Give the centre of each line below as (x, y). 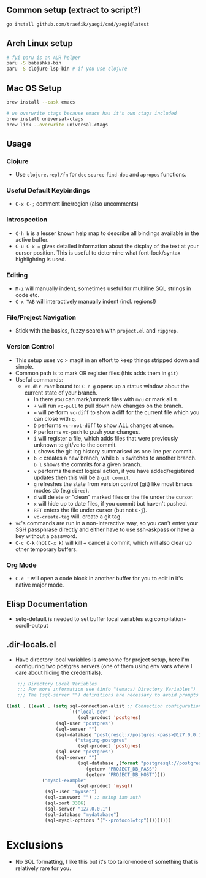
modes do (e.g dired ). (61, 490)
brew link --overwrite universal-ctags (57, 125)
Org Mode (21, 565)
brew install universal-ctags (45, 119)
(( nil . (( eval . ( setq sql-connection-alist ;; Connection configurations (105, 706)
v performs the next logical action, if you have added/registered (114, 471)
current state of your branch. (61, 393)
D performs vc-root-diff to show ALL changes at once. (103, 425)
